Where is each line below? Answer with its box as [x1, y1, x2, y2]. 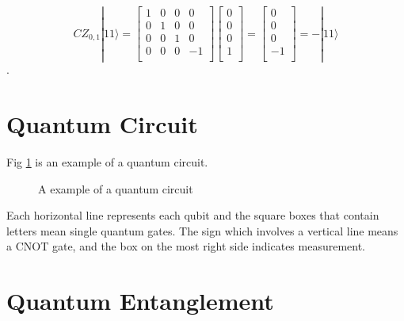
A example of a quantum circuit [38, 180, 193, 197]
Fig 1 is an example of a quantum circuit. [6, 154, 208, 170]
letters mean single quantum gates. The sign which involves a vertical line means [6, 222, 398, 239]
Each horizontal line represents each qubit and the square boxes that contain [6, 207, 379, 224]
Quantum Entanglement [6, 285, 274, 317]
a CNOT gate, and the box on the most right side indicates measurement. [6, 238, 366, 254]
